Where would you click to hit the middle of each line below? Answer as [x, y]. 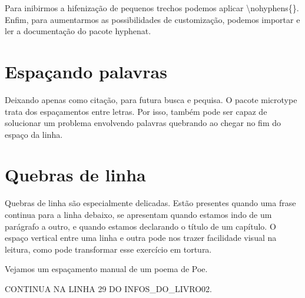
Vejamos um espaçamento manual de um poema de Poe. [106, 269]
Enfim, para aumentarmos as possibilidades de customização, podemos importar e [152, 19]
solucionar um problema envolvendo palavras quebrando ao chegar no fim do [143, 123]
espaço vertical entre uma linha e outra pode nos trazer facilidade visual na [141, 238]
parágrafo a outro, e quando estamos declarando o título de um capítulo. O [140, 226]
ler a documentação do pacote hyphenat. [78, 31]
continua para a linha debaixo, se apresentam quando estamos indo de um [138, 214]
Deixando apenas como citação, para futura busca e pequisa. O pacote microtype [151, 99]
